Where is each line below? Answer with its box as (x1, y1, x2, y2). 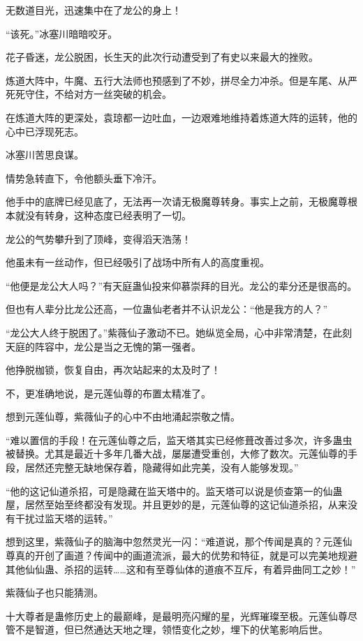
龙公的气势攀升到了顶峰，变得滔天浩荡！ (6, 231, 191, 246)
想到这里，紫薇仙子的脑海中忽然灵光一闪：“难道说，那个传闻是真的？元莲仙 (6, 534, 353, 549)
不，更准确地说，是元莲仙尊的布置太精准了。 (6, 385, 211, 400)
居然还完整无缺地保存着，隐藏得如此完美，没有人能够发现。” (24, 460, 299, 475)
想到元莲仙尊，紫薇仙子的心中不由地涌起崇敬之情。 (6, 409, 240, 424)
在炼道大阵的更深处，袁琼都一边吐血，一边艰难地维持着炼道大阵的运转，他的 (6, 110, 357, 124)
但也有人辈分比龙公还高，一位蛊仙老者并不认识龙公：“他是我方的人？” (6, 302, 328, 316)
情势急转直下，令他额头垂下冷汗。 (6, 170, 162, 185)
